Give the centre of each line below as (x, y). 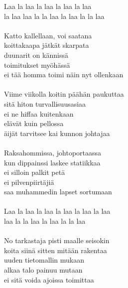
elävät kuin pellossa (34, 123)
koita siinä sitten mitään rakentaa (56, 250)
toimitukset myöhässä (37, 65)
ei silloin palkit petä (35, 172)
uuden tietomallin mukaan (44, 260)
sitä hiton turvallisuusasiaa (45, 103)
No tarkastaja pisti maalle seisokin (57, 240)
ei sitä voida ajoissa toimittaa (49, 279)
